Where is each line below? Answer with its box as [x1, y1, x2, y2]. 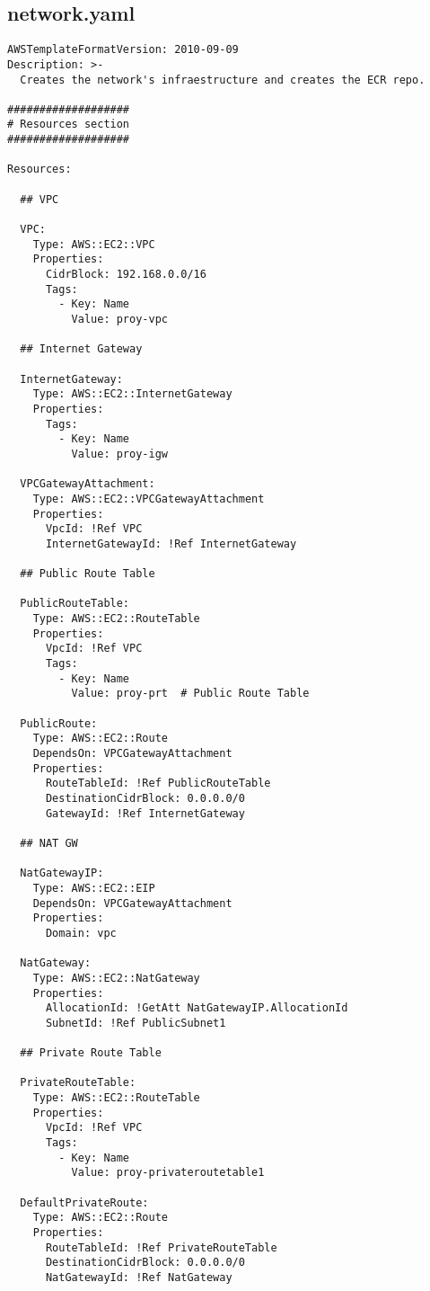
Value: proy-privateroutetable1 [71, 1166, 265, 1180]
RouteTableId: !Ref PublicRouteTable [45, 777, 271, 790]
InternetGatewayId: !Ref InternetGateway [45, 537, 297, 550]
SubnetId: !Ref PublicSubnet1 [45, 1016, 226, 1029]
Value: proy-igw [71, 447, 168, 460]
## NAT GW [20, 836, 78, 850]
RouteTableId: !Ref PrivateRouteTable [45, 1241, 277, 1254]
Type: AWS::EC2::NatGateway [32, 971, 200, 984]
